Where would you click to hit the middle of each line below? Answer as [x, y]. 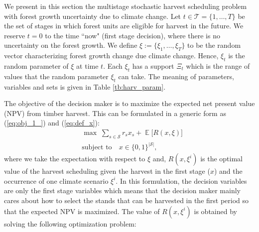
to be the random [214, 45]
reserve [15, 35]
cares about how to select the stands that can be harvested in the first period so [127, 200]
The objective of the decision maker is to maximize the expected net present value [129, 103]
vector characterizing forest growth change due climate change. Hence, [111, 56]
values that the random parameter [56, 76]
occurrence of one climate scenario [56, 180]
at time [87, 65]
